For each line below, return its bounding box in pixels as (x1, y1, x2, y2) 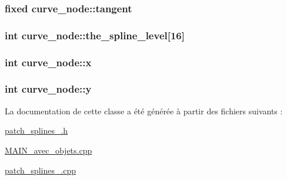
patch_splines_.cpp (5, 164, 76, 176)
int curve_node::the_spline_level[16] (5, 28, 185, 42)
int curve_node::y (5, 81, 92, 96)
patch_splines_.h (5, 124, 68, 137)
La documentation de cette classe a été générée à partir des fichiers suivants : (5, 104, 283, 117)
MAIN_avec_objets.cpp (5, 144, 92, 156)
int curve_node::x (5, 55, 92, 69)
